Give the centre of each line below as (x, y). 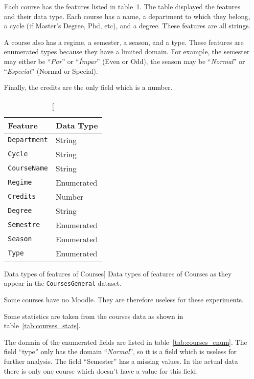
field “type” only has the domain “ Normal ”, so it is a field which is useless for (120, 351)
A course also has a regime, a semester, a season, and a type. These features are (124, 42)
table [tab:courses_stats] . (42, 326)
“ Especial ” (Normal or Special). (51, 71)
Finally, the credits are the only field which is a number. (88, 87)
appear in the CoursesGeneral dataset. (63, 283)
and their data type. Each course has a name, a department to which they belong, (127, 16)
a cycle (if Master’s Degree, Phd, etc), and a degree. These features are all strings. (127, 26)
